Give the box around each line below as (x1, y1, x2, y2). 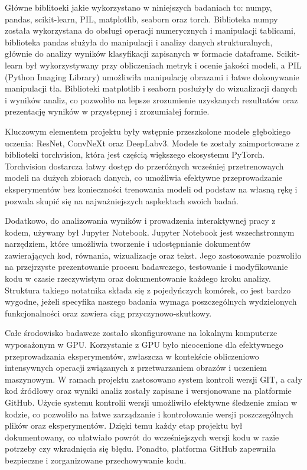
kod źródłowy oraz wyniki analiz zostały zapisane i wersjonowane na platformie (5, 384, 292, 397)
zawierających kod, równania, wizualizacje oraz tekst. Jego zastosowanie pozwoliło (5, 249, 302, 261)
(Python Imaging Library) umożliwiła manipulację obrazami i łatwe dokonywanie (5, 70, 299, 83)
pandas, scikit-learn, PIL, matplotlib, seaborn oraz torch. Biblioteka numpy (5, 12, 278, 25)
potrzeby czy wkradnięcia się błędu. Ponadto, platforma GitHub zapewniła (5, 442, 276, 455)
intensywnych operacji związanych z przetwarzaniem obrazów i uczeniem (5, 361, 267, 374)
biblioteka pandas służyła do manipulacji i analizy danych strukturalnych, (5, 35, 273, 48)
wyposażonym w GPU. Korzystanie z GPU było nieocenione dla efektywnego (5, 338, 283, 351)
